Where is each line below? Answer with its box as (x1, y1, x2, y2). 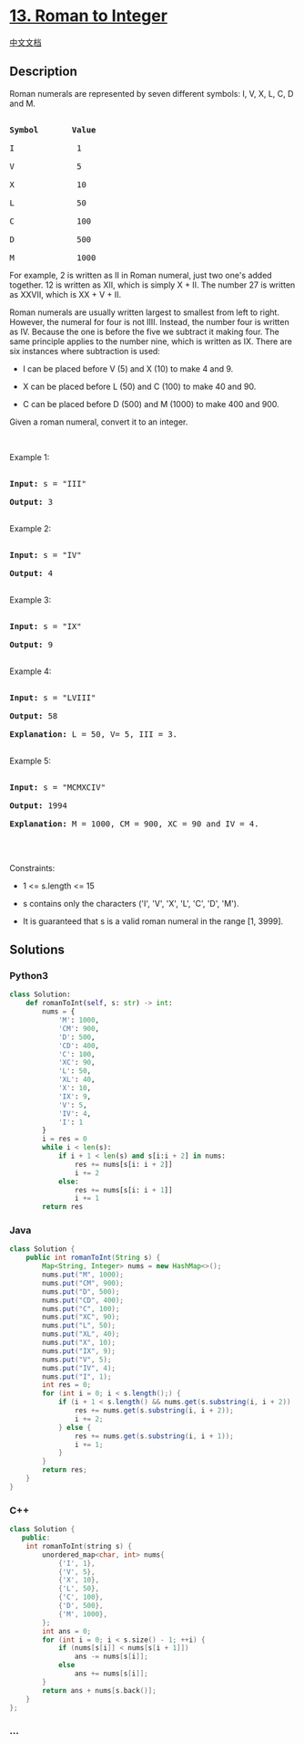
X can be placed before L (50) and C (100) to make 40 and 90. (22, 381, 257, 392)
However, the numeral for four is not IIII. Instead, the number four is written (9, 316, 289, 327)
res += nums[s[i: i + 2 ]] (74, 1160, 173, 1169)
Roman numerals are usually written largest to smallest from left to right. (9, 307, 280, 318)
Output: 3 (9, 497, 53, 507)
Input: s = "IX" (9, 621, 82, 631)
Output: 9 (9, 639, 53, 649)
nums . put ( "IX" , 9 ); (42, 1346, 117, 1356)
